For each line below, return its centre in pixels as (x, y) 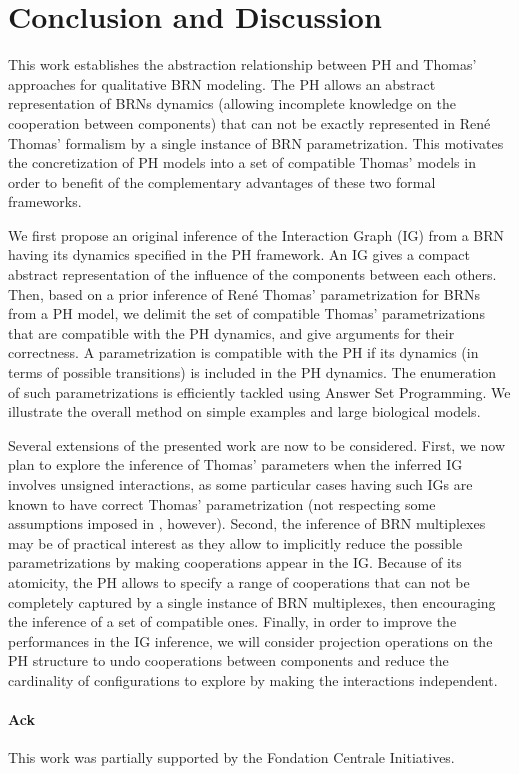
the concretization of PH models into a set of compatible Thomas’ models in (242, 162)
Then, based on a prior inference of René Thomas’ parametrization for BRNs (244, 293)
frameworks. (45, 201)
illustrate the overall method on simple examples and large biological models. (244, 411)
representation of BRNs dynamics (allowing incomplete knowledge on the (232, 103)
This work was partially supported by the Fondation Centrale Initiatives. (231, 757)
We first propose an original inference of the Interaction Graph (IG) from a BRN (256, 234)
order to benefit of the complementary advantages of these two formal (222, 181)
